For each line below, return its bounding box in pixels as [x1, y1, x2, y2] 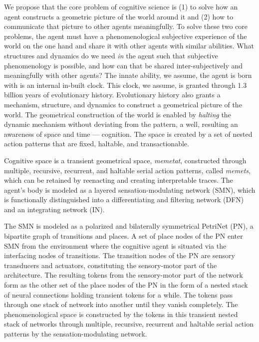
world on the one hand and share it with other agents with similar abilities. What [4, 40, 254, 51]
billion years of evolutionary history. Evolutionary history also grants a [4, 89, 221, 100]
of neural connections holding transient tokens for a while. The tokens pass [4, 289, 233, 300]
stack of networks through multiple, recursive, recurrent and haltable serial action [4, 319, 254, 329]
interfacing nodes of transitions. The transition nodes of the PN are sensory [4, 250, 235, 261]
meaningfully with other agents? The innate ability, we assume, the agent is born [4, 70, 252, 80]
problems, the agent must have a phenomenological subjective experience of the [4, 30, 247, 41]
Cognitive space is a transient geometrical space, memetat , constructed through [4, 155, 247, 165]
